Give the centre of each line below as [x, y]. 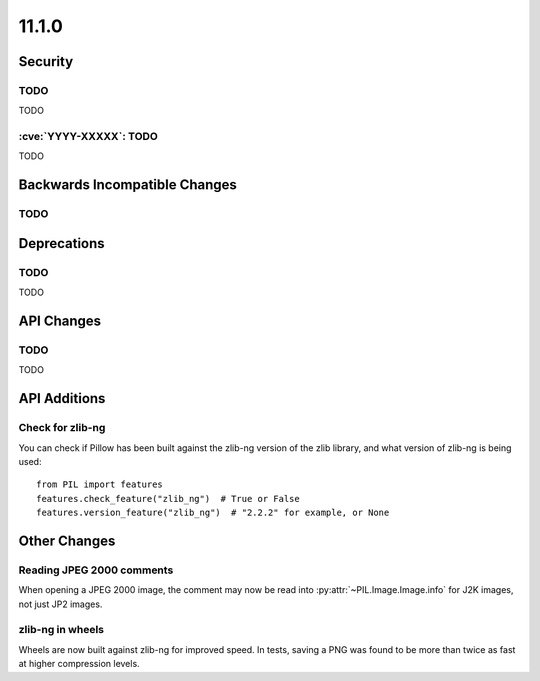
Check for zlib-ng [62, 428]
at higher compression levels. [79, 664]
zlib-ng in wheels [61, 630]
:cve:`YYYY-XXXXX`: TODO [88, 137]
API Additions [62, 398]
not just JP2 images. [60, 604]
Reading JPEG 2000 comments [96, 570]
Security [46, 61]
